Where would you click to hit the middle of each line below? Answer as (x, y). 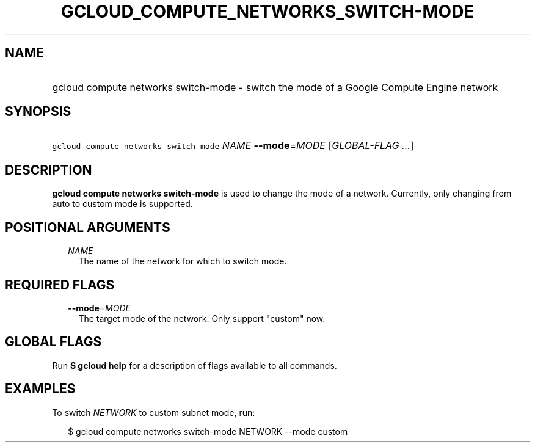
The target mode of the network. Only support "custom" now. (202, 318)
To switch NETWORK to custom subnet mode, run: (154, 412)
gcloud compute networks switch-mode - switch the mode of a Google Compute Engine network (275, 87)
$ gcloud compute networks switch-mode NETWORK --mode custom (208, 431)
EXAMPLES (40, 389)
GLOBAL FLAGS (53, 342)
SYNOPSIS (38, 112)
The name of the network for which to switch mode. (183, 261)
